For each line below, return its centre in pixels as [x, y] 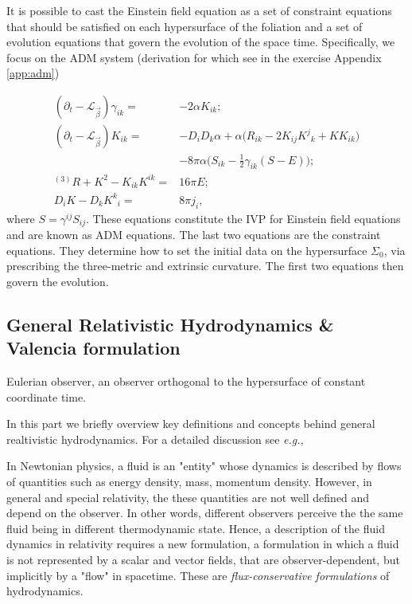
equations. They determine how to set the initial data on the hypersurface [187, 250]
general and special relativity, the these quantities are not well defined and [188, 497]
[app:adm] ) [33, 73]
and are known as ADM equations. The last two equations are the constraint [194, 235]
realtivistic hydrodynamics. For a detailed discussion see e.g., [155, 439]
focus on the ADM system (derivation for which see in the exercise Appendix [194, 57]
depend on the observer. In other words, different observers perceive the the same [205, 513]
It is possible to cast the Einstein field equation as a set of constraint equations [199, 10]
